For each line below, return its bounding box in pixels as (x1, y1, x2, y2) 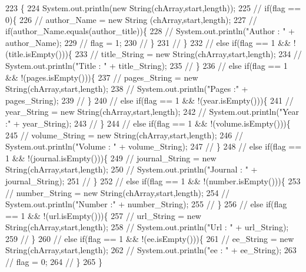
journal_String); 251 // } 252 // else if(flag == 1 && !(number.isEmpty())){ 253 (5, 174, 301, 187)
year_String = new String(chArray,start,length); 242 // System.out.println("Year (5, 105, 299, 118)
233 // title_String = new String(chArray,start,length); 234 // (75, 48, 302, 60)
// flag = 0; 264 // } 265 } (5, 256, 102, 268)
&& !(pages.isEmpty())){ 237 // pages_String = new (5, 71, 198, 83)
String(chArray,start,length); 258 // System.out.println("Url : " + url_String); (5, 221, 289, 233)
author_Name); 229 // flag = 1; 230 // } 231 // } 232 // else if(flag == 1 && (5, 36, 291, 48)
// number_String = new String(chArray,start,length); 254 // (5, 186, 230, 198)
